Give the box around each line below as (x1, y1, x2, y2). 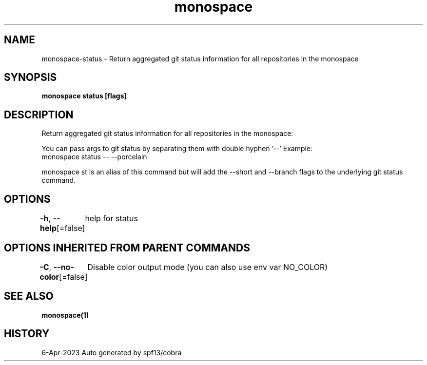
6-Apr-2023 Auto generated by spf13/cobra (41, 348, 182, 357)
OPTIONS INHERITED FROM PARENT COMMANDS (4, 241, 250, 254)
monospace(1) (41, 310, 89, 319)
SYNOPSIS (4, 71, 57, 84)
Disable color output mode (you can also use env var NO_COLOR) (87, 262, 328, 272)
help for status (85, 213, 138, 224)
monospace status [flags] (41, 92, 127, 100)
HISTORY (4, 327, 50, 340)
